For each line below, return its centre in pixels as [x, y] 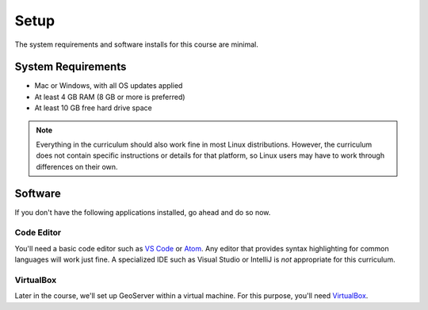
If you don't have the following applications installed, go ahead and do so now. [143, 212]
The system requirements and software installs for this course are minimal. [137, 44]
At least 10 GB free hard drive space [93, 108]
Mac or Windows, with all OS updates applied [109, 86]
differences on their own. [77, 166]
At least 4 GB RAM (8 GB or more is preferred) [110, 97]
